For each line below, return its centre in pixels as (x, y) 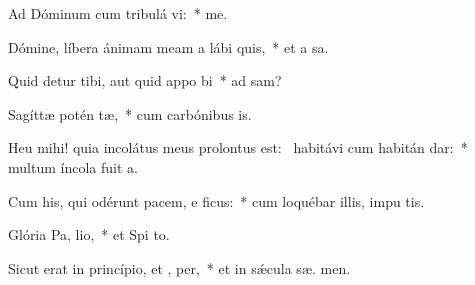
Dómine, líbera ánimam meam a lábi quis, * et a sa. (168, 46)
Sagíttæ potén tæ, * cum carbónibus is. (130, 113)
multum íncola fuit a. (73, 166)
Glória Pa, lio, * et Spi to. (89, 234)
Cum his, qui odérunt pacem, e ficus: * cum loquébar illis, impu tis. (216, 200)
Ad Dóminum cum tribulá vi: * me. (118, 13)
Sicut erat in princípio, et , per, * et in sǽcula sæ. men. (179, 267)
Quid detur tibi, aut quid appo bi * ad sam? (145, 80)
